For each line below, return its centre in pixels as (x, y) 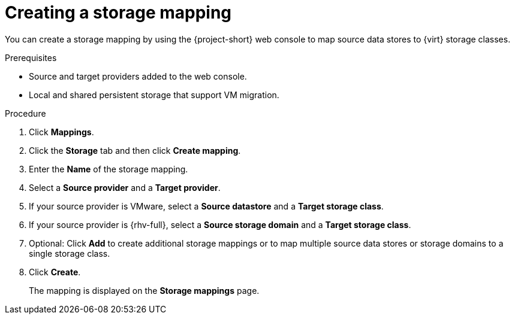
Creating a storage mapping (118, 13)
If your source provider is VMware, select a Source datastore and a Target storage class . (206, 206)
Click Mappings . (61, 132)
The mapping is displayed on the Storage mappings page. (144, 290)
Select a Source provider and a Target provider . (125, 187)
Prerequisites (31, 57)
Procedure (25, 113)
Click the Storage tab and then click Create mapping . (135, 150)
